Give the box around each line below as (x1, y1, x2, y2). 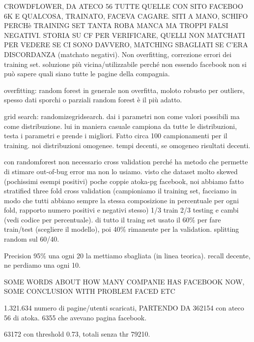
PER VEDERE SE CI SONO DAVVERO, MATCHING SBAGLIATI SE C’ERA (4, 39, 248, 50)
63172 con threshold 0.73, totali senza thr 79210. (4, 329, 150, 339)
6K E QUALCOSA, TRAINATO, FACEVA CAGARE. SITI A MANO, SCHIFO (4, 10, 248, 21)
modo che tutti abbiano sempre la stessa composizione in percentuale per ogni (4, 195, 239, 205)
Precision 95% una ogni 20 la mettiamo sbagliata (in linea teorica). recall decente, (4, 250, 251, 260)
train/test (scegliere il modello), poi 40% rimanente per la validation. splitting (4, 224, 239, 234)
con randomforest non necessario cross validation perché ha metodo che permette (4, 156, 248, 167)
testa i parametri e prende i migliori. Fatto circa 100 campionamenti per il (4, 130, 227, 141)
